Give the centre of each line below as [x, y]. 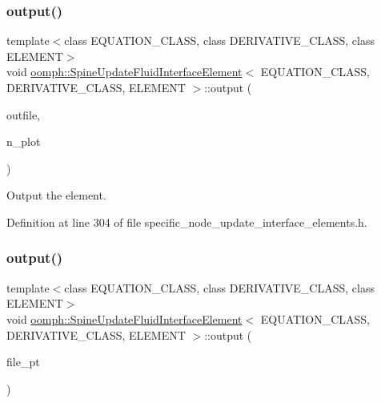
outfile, [24, 114]
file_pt [23, 362]
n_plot [24, 141]
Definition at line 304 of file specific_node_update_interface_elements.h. [187, 222]
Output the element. [56, 195]
